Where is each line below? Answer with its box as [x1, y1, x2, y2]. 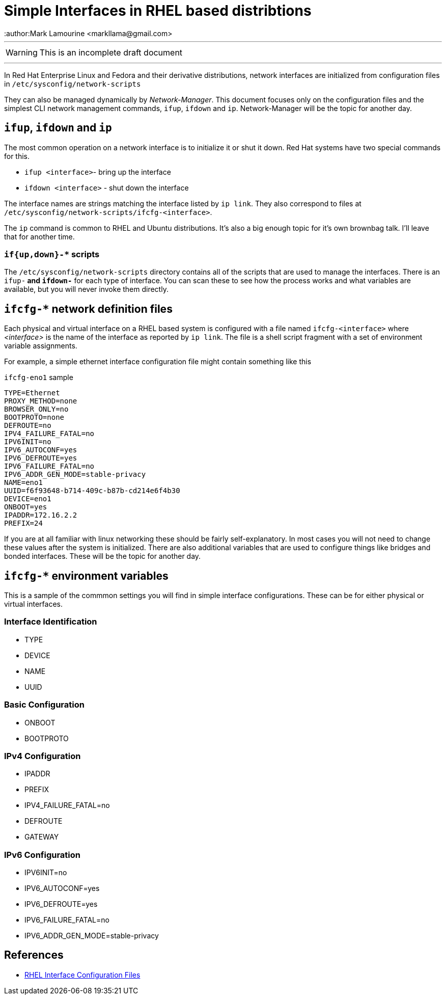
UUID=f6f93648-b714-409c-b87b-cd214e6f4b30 [4, 487, 180, 495]
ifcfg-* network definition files [4, 302, 173, 315]
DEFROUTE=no [4, 421, 51, 430]
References [4, 949, 64, 962]
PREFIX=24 [4, 519, 43, 528]
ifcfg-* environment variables [4, 569, 169, 582]
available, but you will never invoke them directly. [4, 285, 169, 294]
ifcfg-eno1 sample [4, 373, 73, 382]
